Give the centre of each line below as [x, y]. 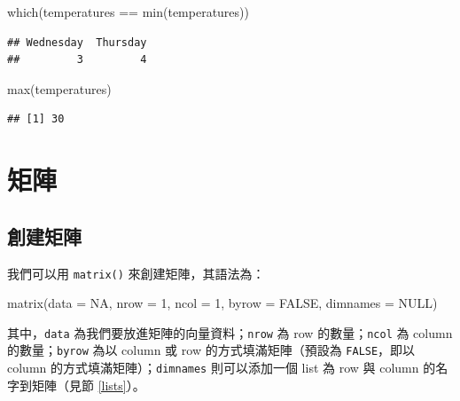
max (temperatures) [59, 88]
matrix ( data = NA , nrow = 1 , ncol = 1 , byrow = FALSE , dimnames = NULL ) [222, 303]
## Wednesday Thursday [77, 42]
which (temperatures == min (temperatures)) [128, 12]
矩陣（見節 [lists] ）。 [88, 385]
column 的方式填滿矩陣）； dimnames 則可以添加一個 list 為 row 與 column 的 [222, 368]
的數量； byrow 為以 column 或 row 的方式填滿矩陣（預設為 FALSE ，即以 [211, 350]
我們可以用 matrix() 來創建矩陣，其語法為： [136, 273]
